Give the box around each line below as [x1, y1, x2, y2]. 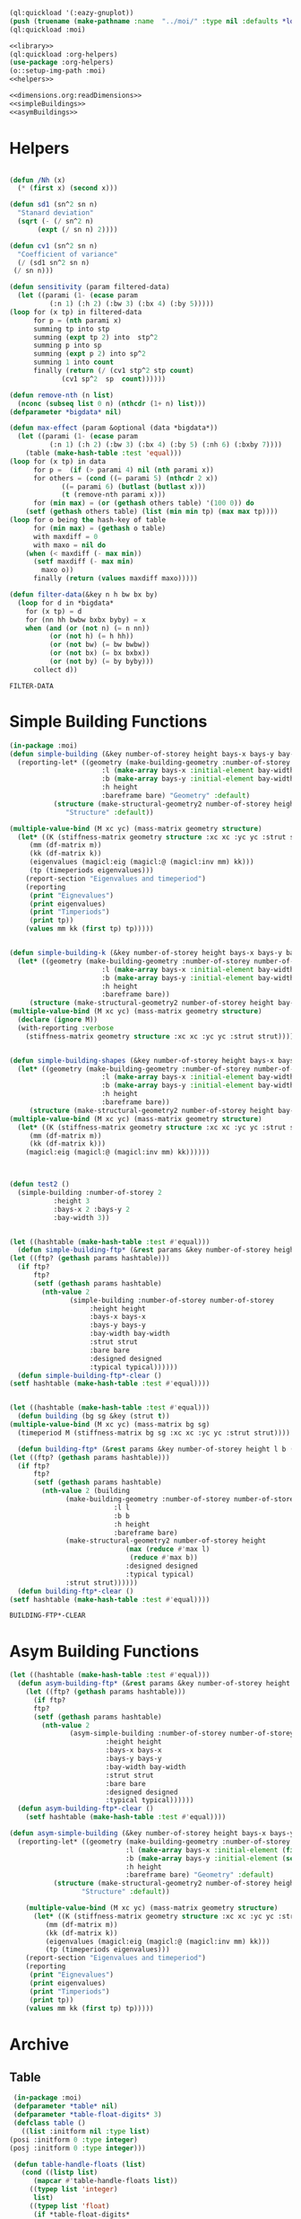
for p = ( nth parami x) [32, 315, 123, 325]
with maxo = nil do [32, 540, 106, 550]
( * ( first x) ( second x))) [17, 184, 118, 193]
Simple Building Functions [9, 712, 208, 731]
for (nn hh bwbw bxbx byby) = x [25, 615, 146, 624]
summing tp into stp [32, 324, 110, 333]
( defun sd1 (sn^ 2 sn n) [9, 200, 99, 209]
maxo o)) [41, 566, 74, 575]
